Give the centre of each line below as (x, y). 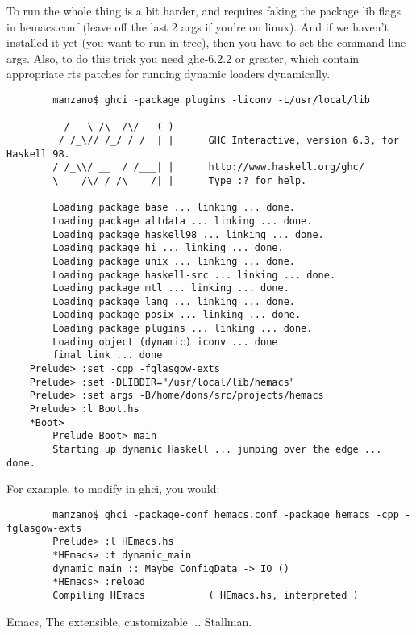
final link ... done (108, 355)
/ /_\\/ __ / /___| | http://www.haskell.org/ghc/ (208, 167)
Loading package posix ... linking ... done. (177, 315)
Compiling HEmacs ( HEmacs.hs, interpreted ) (206, 595)
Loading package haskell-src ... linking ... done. (194, 275)
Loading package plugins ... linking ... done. (183, 329)
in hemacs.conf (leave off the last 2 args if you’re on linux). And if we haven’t (198, 26)
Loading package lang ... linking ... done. (174, 301)
